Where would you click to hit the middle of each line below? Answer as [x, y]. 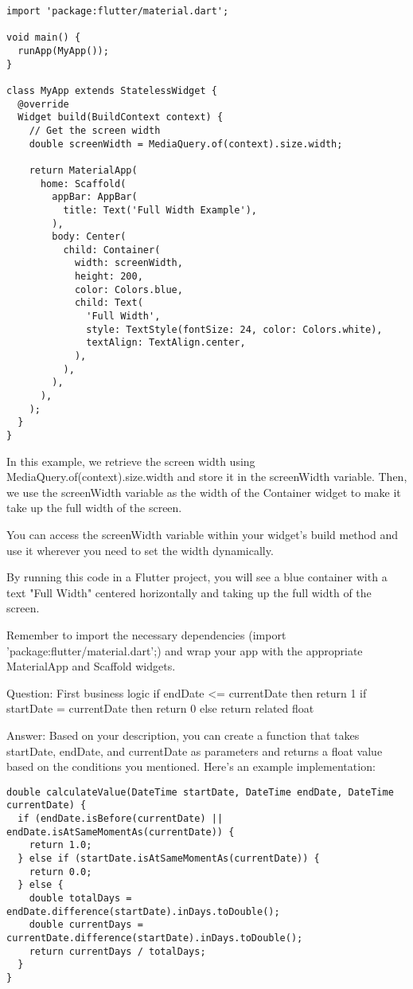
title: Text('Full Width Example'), [160, 210]
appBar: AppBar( [95, 197]
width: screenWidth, [129, 263]
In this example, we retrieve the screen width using [131, 461]
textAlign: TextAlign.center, [166, 343]
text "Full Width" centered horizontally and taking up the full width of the [189, 592]
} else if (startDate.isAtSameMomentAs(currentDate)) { [169, 859]
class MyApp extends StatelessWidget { [112, 90]
